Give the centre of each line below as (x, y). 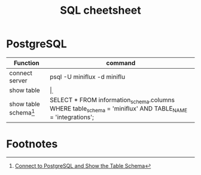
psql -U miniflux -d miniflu (88, 76)
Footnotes (32, 144)
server (19, 80)
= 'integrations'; (72, 117)
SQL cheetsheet (100, 10)
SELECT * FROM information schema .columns (112, 100)
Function (27, 63)
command (121, 63)
